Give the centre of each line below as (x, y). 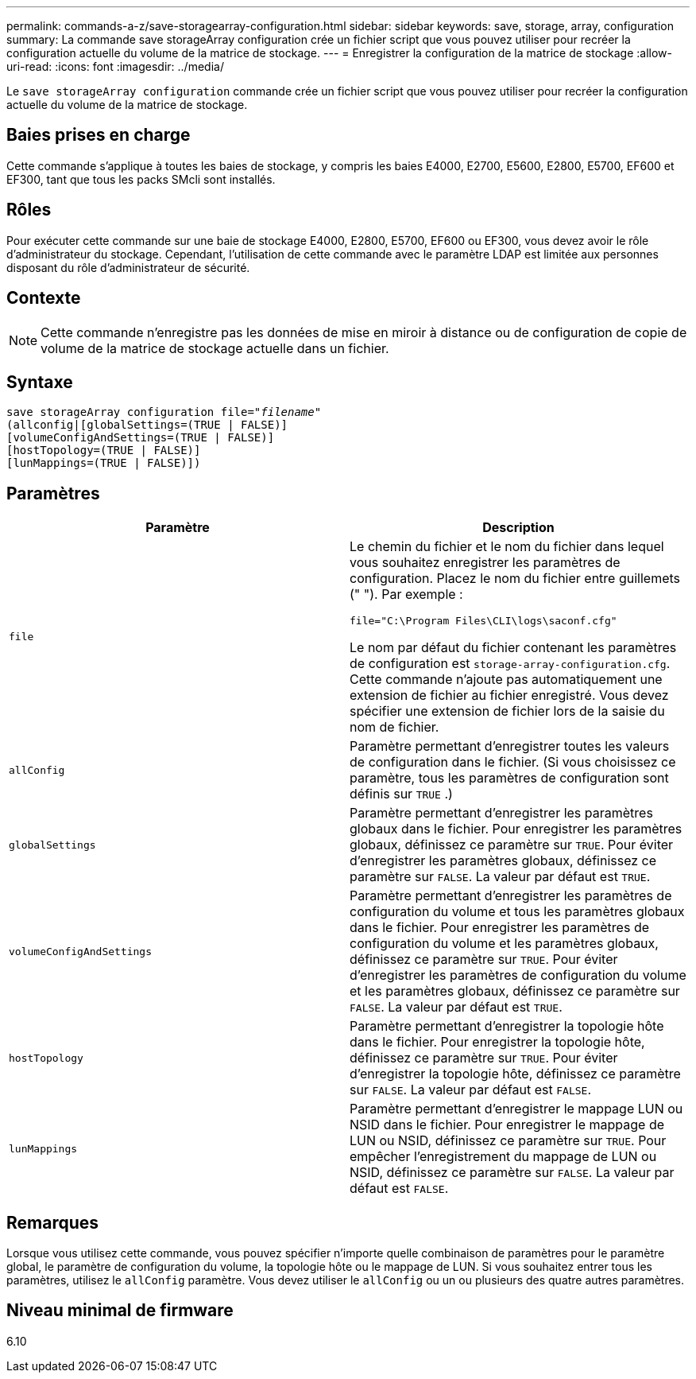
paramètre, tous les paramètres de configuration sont (509, 778)
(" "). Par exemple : (406, 594)
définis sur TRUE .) (401, 794)
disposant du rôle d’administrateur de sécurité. (128, 267)
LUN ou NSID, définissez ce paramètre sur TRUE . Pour (508, 1141)
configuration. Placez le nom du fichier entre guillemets (515, 579)
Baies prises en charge (99, 135)
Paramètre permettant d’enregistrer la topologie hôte (507, 1026)
